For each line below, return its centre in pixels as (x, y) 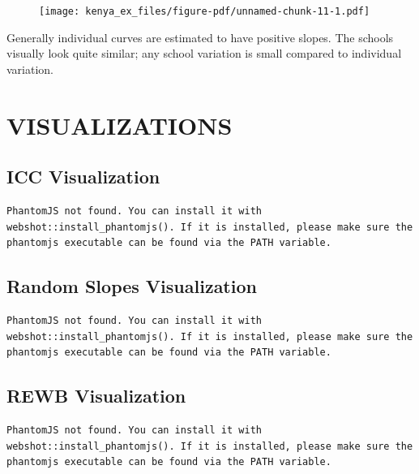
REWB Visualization (96, 396)
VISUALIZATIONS (120, 125)
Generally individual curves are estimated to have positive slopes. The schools (200, 37)
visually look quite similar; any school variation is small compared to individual (204, 53)
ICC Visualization (83, 177)
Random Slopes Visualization (132, 286)
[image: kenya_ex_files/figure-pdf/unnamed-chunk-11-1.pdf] (205, 11)
